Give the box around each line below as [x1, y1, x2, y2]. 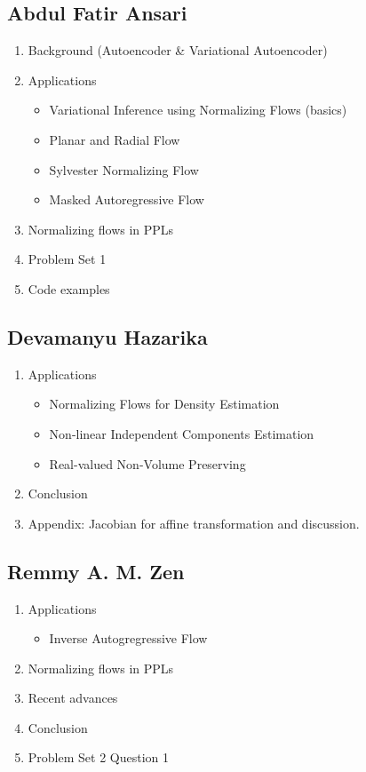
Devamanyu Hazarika [7, 322, 208, 350]
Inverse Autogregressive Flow [49, 629, 208, 648]
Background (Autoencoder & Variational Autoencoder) [28, 41, 328, 60]
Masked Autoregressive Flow [49, 190, 204, 209]
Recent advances [28, 688, 118, 707]
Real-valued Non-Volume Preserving [49, 454, 246, 473]
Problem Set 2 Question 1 [28, 748, 169, 767]
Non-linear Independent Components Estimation [49, 424, 314, 442]
